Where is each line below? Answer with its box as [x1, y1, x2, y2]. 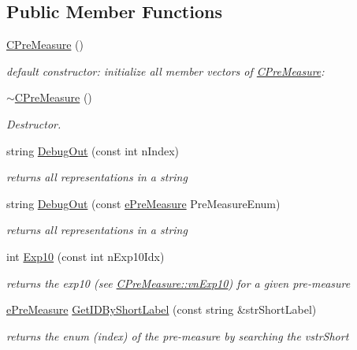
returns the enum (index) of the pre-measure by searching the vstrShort [6, 327, 349, 344]
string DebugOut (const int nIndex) [6, 142, 179, 158]
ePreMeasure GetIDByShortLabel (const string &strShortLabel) [6, 301, 317, 318]
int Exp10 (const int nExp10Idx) [6, 248, 165, 264]
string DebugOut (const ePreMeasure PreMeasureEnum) [6, 195, 281, 211]
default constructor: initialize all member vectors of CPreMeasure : [6, 62, 325, 79]
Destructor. [6, 115, 61, 132]
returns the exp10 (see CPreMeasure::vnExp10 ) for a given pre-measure [6, 274, 351, 291]
